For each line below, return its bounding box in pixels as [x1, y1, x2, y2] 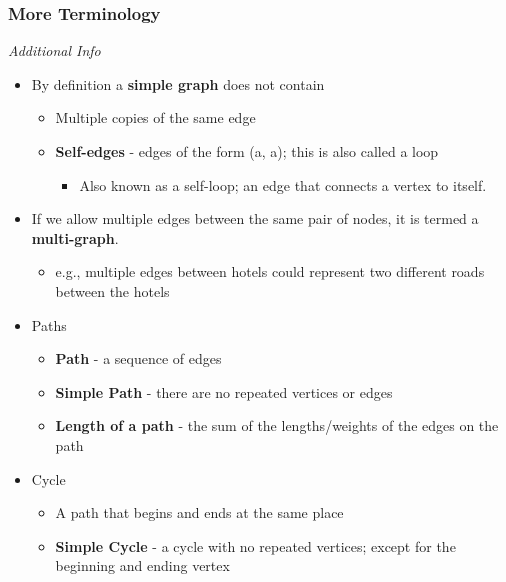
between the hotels [55, 280, 170, 301]
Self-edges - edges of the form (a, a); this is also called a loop [55, 141, 439, 161]
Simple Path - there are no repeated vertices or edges [55, 381, 393, 402]
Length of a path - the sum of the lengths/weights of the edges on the [55, 415, 499, 436]
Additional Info [8, 40, 101, 61]
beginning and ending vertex [55, 555, 230, 576]
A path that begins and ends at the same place [55, 502, 344, 523]
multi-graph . [31, 227, 119, 248]
